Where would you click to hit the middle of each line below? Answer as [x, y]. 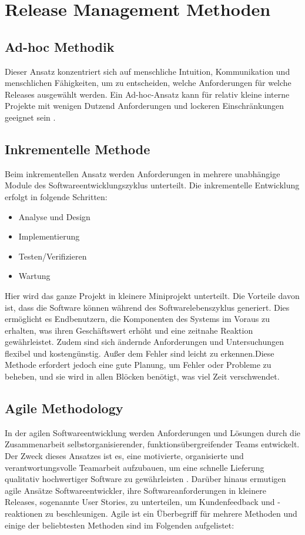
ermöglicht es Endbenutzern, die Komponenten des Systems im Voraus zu [138, 319]
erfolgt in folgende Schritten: [56, 196]
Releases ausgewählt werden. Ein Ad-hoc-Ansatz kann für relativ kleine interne [147, 94]
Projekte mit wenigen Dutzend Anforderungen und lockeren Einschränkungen [144, 106]
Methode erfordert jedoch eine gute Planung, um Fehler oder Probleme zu [138, 365]
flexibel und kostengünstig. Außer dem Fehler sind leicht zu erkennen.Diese [140, 353]
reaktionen [24, 514]
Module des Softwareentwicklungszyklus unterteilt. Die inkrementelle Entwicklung [152, 185]
